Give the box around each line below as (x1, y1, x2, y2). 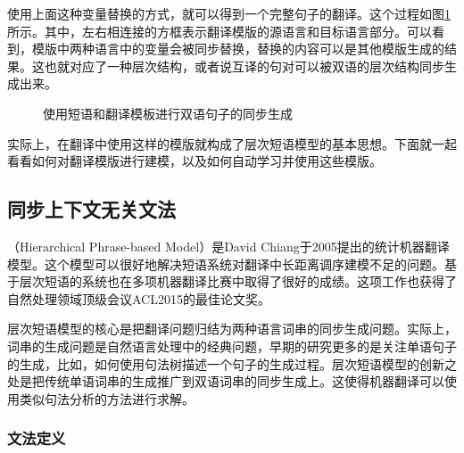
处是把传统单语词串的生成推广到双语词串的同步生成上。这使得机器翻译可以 (7, 372, 444, 391)
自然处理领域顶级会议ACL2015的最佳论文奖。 (7, 289, 270, 308)
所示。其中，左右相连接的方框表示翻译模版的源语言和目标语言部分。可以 (7, 21, 432, 40)
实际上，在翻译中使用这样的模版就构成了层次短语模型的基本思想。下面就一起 (7, 134, 457, 152)
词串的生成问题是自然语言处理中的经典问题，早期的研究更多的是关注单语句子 (7, 336, 457, 355)
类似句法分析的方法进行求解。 (19, 389, 195, 408)
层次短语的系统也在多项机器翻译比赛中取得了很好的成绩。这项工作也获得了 (19, 272, 457, 291)
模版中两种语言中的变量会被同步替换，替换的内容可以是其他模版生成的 (31, 39, 444, 58)
